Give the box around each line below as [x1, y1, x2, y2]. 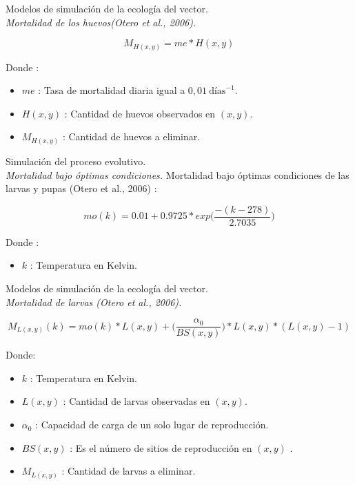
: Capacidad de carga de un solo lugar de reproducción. [35, 417, 269, 432]
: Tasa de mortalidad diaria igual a [38, 83, 185, 97]
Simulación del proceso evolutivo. [6, 154, 146, 168]
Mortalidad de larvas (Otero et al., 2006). [6, 294, 182, 309]
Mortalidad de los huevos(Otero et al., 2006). [6, 15, 196, 29]
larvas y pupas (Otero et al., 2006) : [6, 181, 157, 196]
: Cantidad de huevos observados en [64, 106, 216, 120]
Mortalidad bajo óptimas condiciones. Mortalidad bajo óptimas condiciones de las [6, 167, 349, 182]
